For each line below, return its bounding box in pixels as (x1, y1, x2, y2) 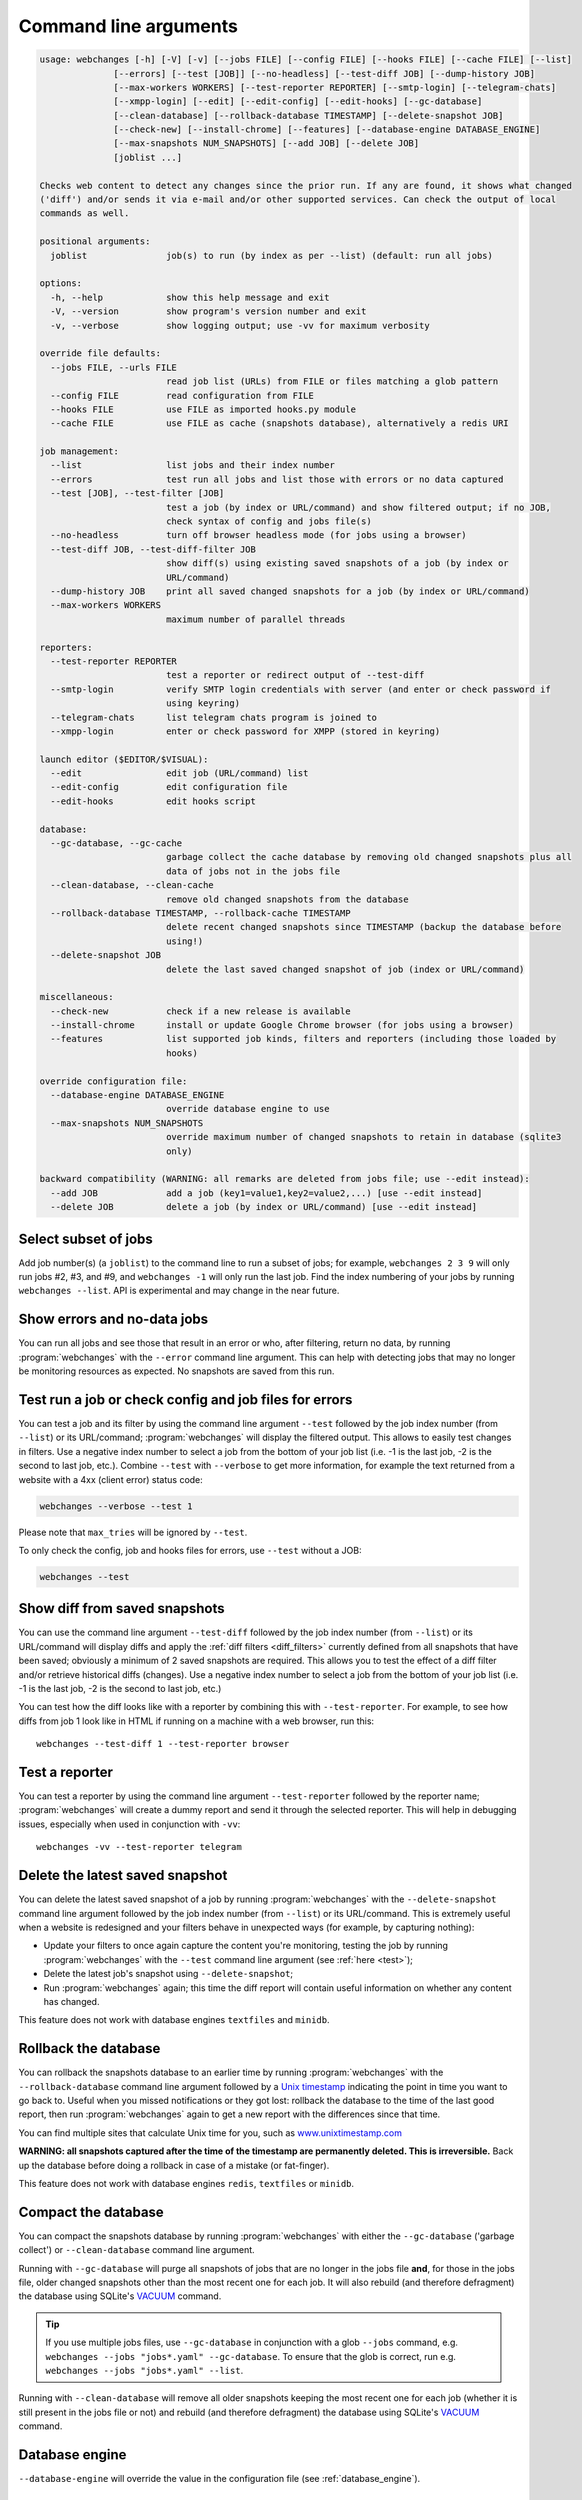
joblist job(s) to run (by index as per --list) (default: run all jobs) (50, 250, 494, 261)
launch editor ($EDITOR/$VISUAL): (39, 753, 209, 765)
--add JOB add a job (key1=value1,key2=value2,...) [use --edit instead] (50, 1187, 483, 1199)
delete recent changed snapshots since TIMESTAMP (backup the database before (165, 921, 562, 933)
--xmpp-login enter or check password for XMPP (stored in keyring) (50, 725, 441, 737)
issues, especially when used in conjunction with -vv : (18, 1818, 241, 1830)
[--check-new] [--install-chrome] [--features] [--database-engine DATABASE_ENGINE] (113, 124, 541, 135)
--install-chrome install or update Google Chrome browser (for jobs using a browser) (50, 1020, 515, 1031)
